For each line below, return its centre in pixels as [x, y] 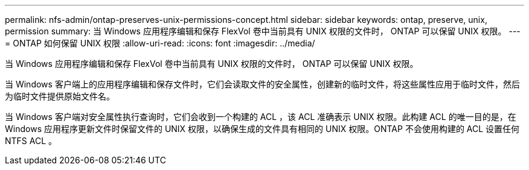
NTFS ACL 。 [31, 141]
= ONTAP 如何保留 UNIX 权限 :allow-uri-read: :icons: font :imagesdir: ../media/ [160, 43]
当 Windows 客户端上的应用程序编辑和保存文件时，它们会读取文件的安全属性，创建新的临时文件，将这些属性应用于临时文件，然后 [262, 84]
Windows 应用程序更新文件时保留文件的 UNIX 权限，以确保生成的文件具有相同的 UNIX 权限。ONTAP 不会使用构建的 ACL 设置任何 [262, 129]
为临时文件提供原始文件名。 [60, 96]
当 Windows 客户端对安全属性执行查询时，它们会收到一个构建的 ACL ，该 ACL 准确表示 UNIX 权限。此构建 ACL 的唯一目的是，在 [261, 117]
